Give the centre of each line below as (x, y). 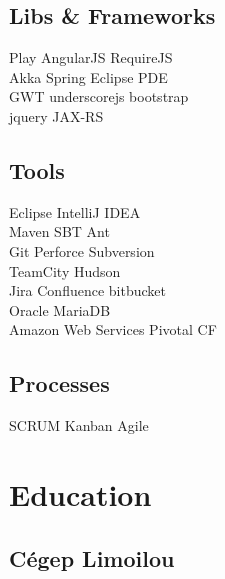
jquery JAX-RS (56, 115)
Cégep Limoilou (92, 557)
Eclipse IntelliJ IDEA (75, 211)
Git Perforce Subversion (82, 250)
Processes (59, 383)
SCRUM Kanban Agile (79, 425)
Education (80, 493)
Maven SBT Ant (59, 231)
